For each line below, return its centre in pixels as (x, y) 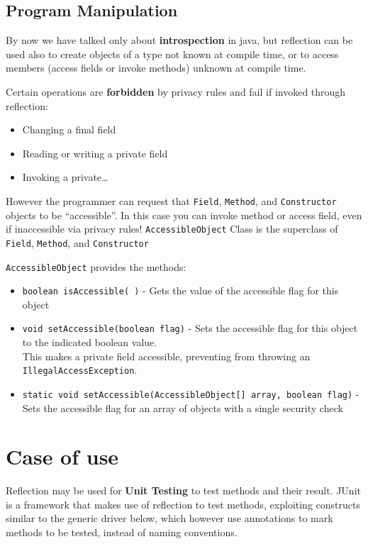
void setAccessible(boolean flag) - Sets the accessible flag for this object (190, 328)
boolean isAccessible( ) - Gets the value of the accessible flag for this (180, 290)
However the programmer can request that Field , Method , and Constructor (171, 200)
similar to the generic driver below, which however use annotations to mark (169, 518)
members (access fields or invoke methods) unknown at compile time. (156, 68)
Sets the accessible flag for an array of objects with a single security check (183, 407)
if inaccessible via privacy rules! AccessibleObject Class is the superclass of (172, 229)
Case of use (62, 456)
